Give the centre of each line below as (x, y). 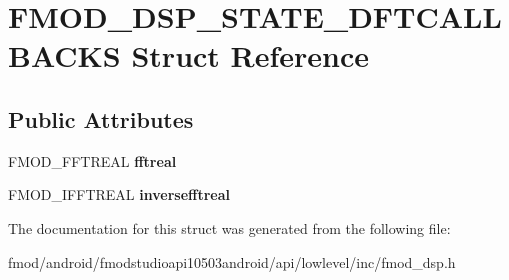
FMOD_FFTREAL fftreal (92, 160)
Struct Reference (250, 55)
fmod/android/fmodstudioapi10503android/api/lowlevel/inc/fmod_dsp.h (232, 261)
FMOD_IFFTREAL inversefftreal (119, 194)
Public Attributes (101, 118)
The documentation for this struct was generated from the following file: (229, 227)
